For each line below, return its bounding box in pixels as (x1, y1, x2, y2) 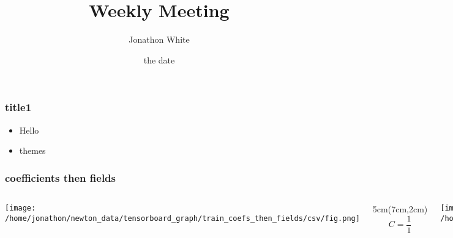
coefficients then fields (5, 170, 116, 185)
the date (143, 53, 175, 66)
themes (19, 144, 46, 157)
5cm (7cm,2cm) (372, 203, 428, 215)
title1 (5, 99, 32, 115)
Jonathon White (129, 33, 190, 46)
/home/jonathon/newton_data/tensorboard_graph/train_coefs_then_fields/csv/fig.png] (5, 214, 360, 223)
